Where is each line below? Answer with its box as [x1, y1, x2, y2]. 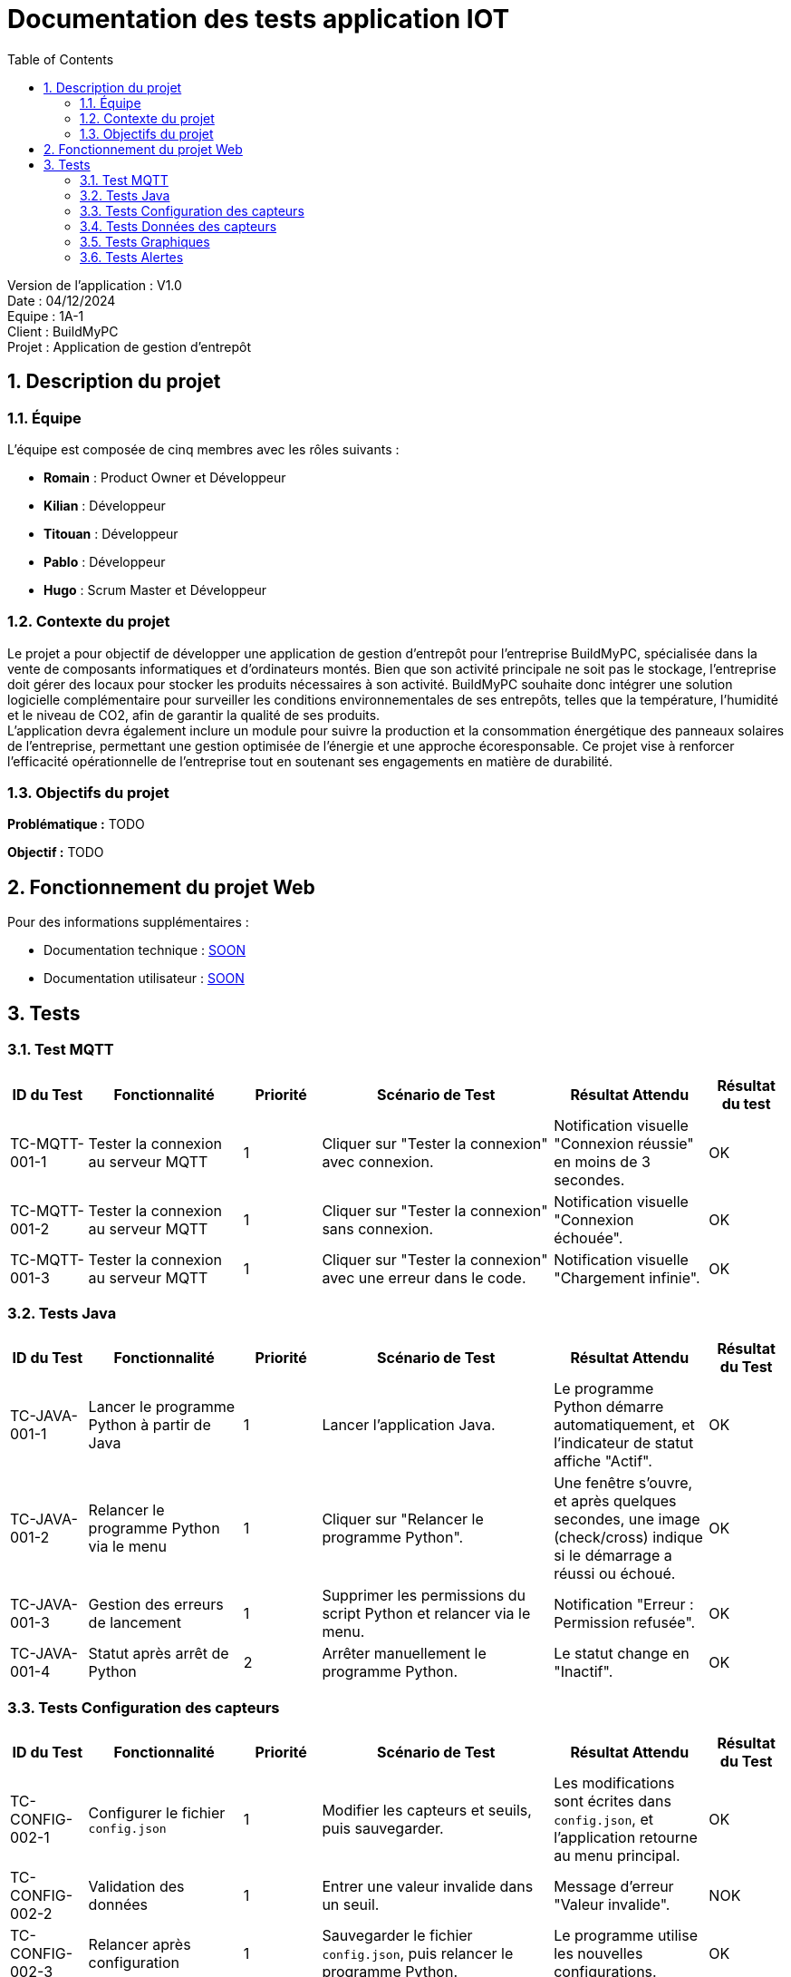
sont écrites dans [554, 1792, 671, 1811]
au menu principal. [554, 1846, 680, 1865]
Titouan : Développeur [43, 525, 178, 541]
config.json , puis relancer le [322, 1944, 514, 1963]
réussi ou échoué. [554, 1564, 676, 1583]
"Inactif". [554, 1662, 613, 1681]
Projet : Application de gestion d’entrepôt [7, 338, 252, 355]
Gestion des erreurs [88, 1595, 224, 1614]
